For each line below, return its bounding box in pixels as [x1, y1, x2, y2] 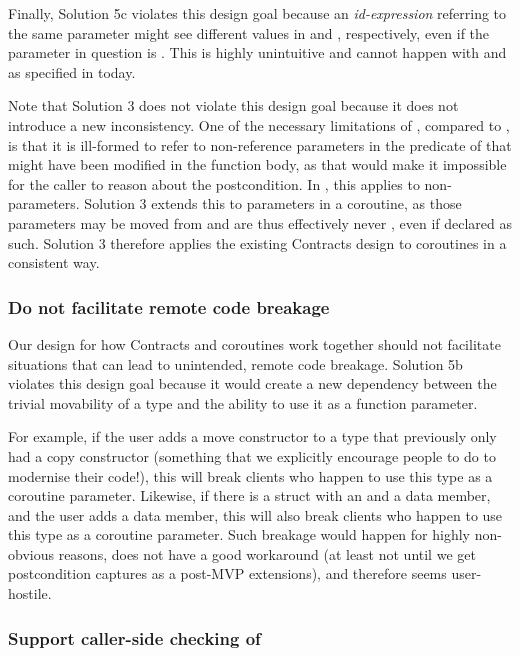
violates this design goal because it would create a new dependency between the [8, 373, 497, 394]
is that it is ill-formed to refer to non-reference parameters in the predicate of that [8, 134, 512, 155]
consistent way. [8, 252, 100, 273]
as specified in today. [8, 61, 136, 82]
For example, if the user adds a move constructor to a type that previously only [8, 426, 497, 447]
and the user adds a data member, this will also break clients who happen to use [8, 504, 503, 525]
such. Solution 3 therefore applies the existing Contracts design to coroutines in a [8, 232, 507, 253]
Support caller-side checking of [8, 625, 261, 650]
